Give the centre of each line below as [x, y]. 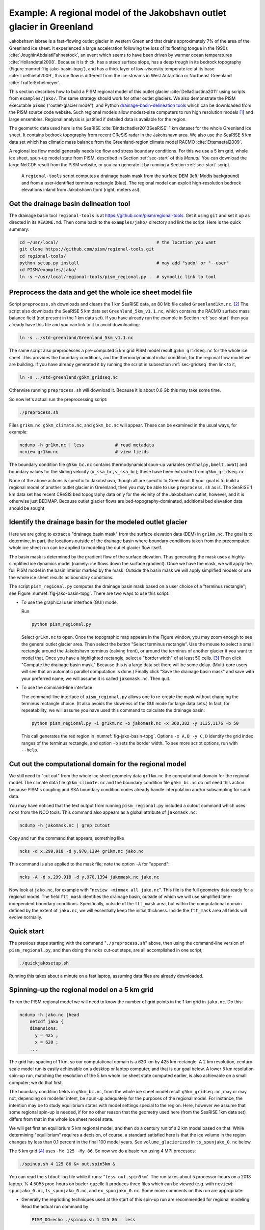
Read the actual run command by [55, 1206]
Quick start [26, 932]
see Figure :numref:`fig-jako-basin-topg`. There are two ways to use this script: [89, 593]
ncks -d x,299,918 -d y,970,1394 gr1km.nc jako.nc [82, 851]
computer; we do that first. [36, 1082]
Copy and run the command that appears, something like [67, 838]
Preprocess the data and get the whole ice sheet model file [101, 292]
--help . [30, 750]
